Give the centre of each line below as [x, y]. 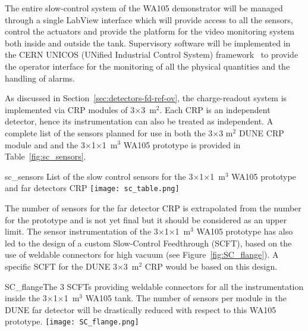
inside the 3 [26, 298]
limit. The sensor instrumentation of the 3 [81, 231]
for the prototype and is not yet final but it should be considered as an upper [146, 219]
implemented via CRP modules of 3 [70, 109]
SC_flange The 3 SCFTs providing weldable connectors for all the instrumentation [154, 286]
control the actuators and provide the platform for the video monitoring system [150, 31]
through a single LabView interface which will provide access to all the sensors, [149, 19]
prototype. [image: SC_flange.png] [72, 321]
